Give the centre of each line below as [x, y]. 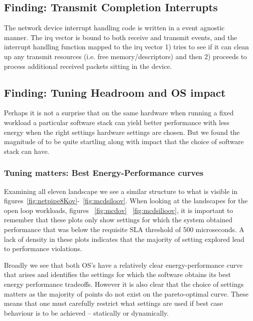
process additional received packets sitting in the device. [88, 66]
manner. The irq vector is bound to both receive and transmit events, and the [121, 37]
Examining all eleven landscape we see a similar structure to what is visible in [121, 191]
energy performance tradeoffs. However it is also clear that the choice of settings [124, 284]
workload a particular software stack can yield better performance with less [117, 122]
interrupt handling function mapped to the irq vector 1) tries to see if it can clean [126, 47]
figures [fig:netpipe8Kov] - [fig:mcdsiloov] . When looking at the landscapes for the [126, 201]
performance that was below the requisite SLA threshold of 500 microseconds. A [124, 229]
